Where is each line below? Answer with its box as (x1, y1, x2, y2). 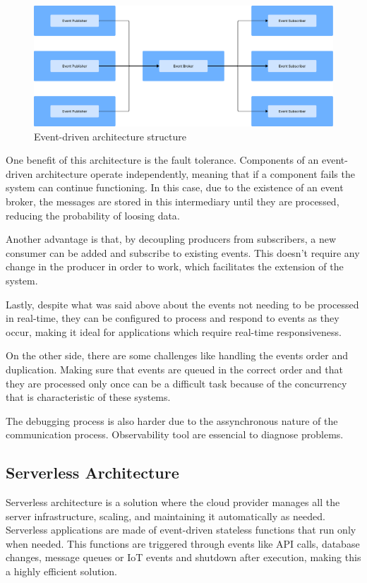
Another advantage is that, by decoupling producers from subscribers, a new (6, 232, 337, 246)
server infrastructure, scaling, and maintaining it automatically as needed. (6, 508, 325, 523)
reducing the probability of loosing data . (6, 208, 180, 222)
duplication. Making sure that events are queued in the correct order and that (6, 361, 343, 376)
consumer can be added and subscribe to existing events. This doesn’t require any (6, 245, 360, 260)
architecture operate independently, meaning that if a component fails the (35, 166, 355, 181)
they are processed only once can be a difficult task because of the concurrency (6, 375, 347, 390)
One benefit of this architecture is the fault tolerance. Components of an (6, 152, 319, 167)
